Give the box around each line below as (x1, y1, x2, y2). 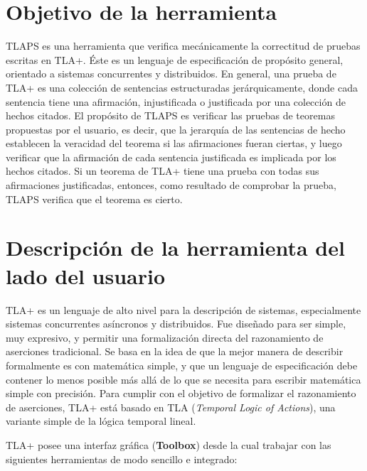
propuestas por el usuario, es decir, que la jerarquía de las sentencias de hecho (6, 121, 346, 136)
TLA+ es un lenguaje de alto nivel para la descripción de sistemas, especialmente (6, 302, 361, 317)
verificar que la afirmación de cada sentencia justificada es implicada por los (6, 149, 336, 164)
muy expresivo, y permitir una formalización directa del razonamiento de (6, 330, 324, 345)
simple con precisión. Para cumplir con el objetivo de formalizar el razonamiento (6, 386, 356, 401)
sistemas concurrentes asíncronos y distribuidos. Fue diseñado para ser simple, (6, 316, 346, 331)
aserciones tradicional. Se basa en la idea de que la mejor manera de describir (6, 344, 344, 359)
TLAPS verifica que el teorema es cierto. (6, 191, 183, 206)
